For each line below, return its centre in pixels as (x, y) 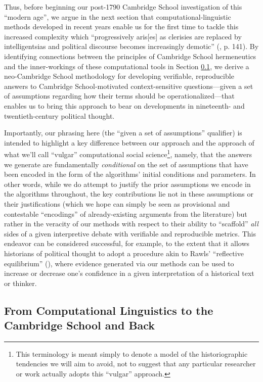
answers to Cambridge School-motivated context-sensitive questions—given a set (129, 86)
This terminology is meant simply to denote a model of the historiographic (132, 353)
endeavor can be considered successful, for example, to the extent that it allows (127, 243)
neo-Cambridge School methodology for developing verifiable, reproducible (119, 76)
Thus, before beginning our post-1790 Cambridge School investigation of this (123, 7)
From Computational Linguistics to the (109, 310)
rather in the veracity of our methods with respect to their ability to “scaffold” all (131, 224)
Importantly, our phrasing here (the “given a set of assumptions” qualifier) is (123, 133)
